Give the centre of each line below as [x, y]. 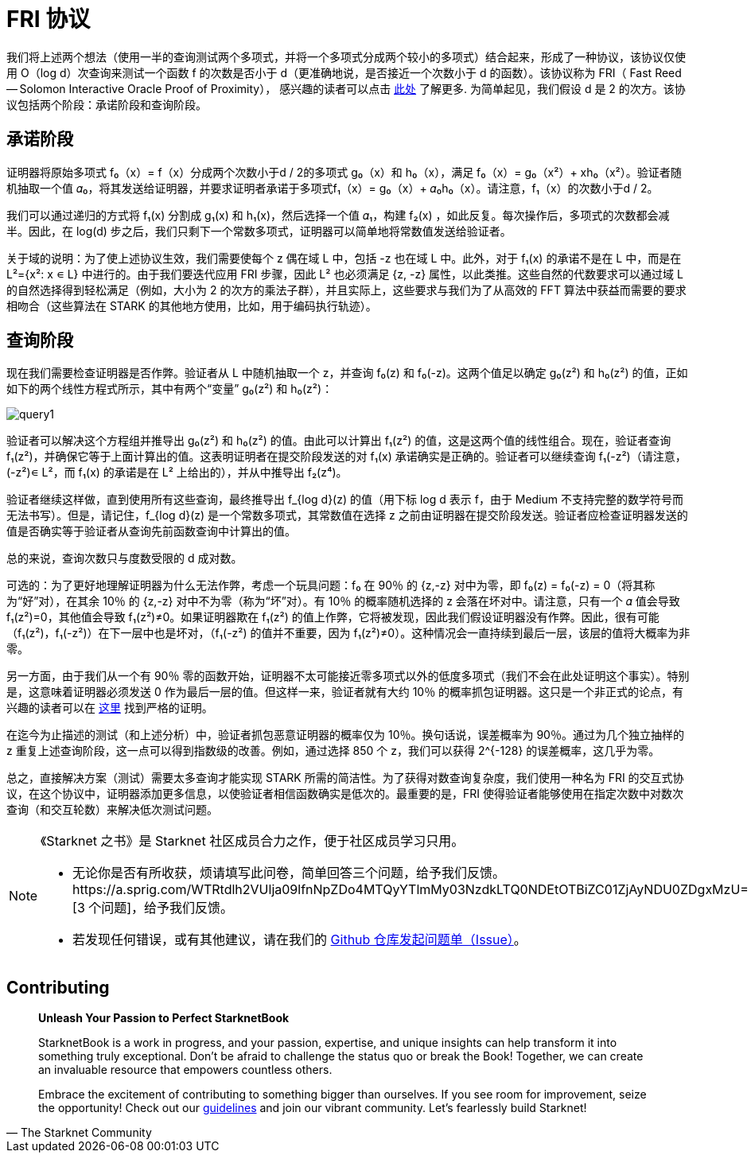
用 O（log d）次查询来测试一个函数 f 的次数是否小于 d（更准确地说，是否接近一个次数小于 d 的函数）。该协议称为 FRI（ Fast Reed [344, 72]
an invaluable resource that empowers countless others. [185, 1070]
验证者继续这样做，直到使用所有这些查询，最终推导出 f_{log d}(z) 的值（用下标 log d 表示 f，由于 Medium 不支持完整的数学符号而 [345, 500]
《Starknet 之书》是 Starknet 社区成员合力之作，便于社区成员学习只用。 [253, 841]
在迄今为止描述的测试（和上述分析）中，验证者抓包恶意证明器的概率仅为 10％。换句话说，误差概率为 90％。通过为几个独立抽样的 [345, 735]
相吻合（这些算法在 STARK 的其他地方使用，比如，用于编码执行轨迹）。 [192, 305]
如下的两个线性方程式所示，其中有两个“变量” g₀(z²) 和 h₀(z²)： [170, 389]
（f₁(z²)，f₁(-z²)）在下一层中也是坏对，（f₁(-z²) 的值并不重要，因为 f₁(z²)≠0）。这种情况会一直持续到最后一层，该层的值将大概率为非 [348, 633]
